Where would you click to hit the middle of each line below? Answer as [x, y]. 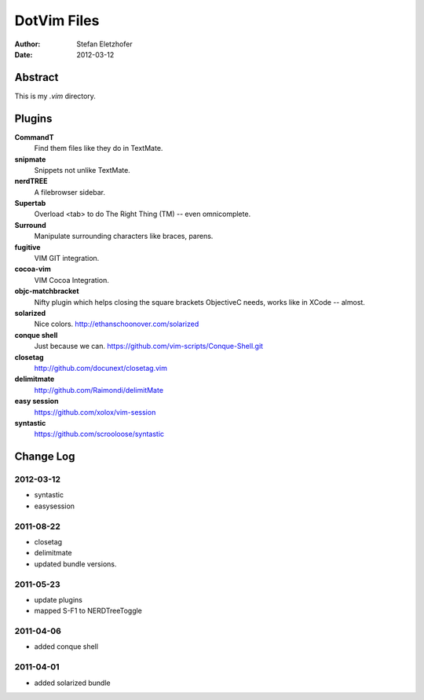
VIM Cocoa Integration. [71, 280]
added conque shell [66, 647]
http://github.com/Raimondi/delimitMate [99, 390]
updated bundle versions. [75, 564]
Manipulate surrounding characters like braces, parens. [124, 236]
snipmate [30, 159]
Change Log [45, 457]
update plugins [58, 599]
